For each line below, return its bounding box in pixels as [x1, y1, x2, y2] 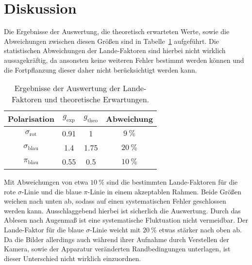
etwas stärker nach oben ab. [159, 225, 242, 235]
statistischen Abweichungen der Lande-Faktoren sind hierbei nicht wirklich [4, 45, 226, 56]
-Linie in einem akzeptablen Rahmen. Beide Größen [87, 186, 242, 196]
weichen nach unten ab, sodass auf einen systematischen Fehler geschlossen [4, 196, 226, 206]
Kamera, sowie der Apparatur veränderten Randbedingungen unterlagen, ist [4, 244, 231, 254]
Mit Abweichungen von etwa [4, 177, 88, 187]
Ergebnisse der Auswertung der [14, 82, 120, 94]
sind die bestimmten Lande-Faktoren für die [106, 177, 238, 187]
